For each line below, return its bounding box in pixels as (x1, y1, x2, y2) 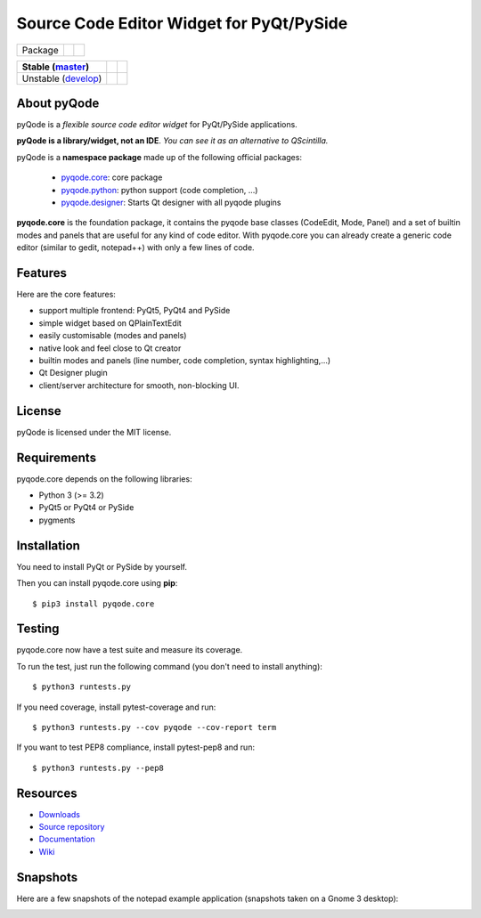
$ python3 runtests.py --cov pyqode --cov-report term (32, 722, 277, 732)
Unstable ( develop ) (21, 72, 102, 85)
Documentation (38, 833, 95, 845)
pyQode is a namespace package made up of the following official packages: (16, 151, 303, 162)
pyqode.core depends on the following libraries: (16, 473, 192, 484)
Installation (16, 538, 80, 553)
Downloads (38, 808, 80, 819)
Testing (16, 621, 60, 637)
